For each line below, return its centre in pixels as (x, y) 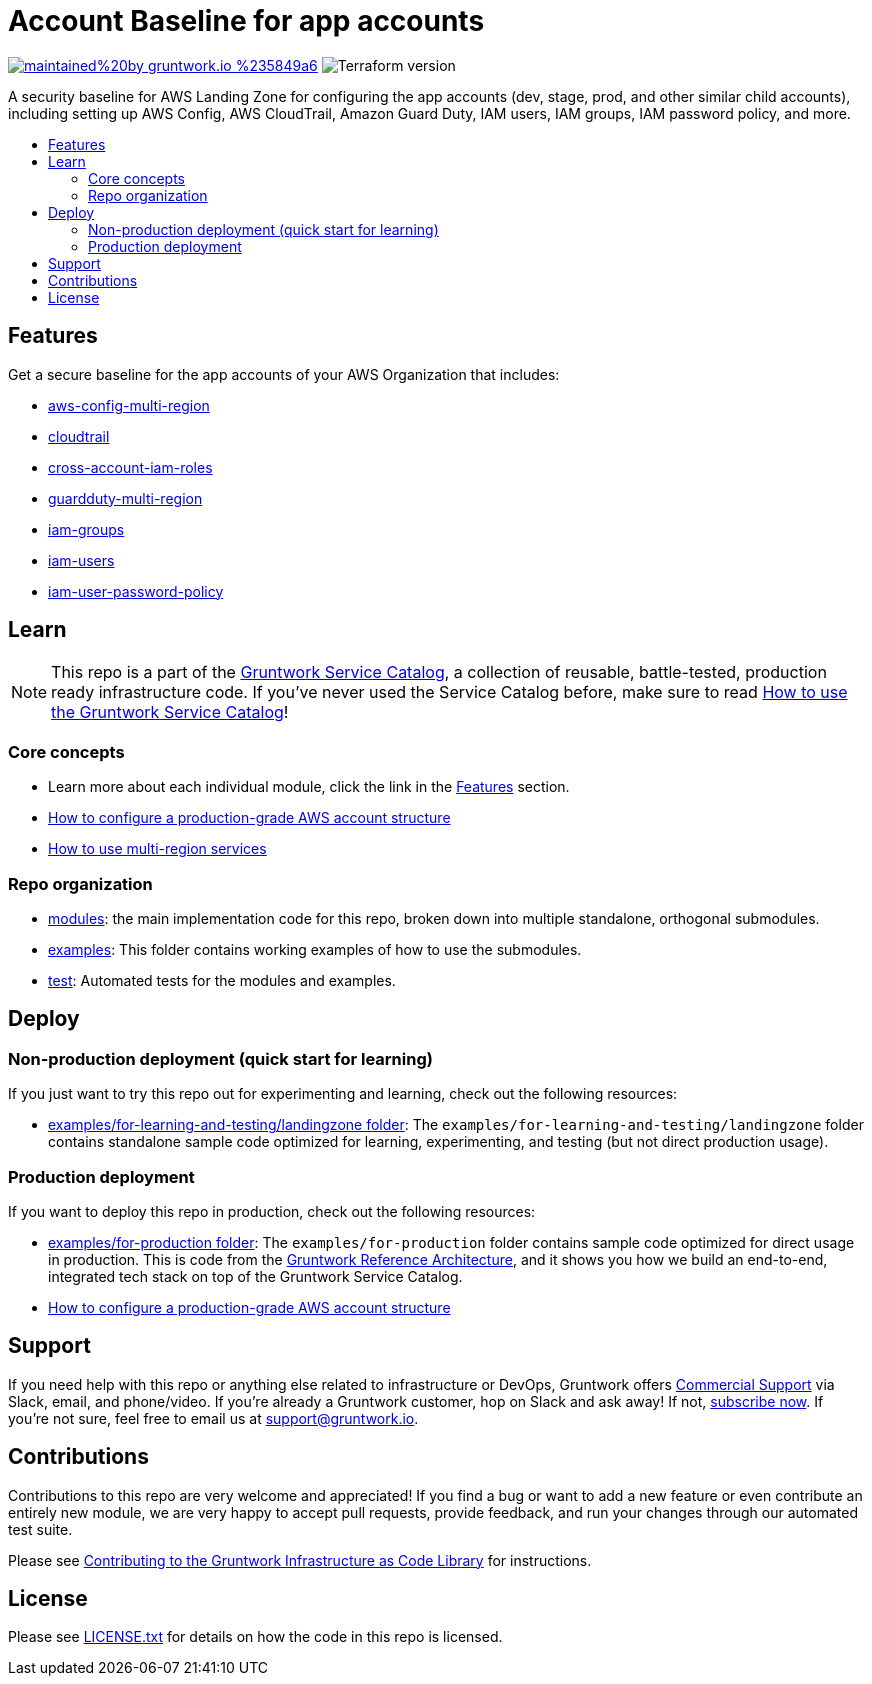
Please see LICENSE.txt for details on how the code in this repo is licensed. (255, 1637)
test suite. (40, 1529)
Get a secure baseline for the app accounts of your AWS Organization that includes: (284, 374)
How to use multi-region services (157, 849)
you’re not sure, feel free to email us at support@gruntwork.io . (213, 1418)
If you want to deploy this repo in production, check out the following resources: (272, 1211)
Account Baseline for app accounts (246, 21)
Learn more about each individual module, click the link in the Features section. (309, 787)
